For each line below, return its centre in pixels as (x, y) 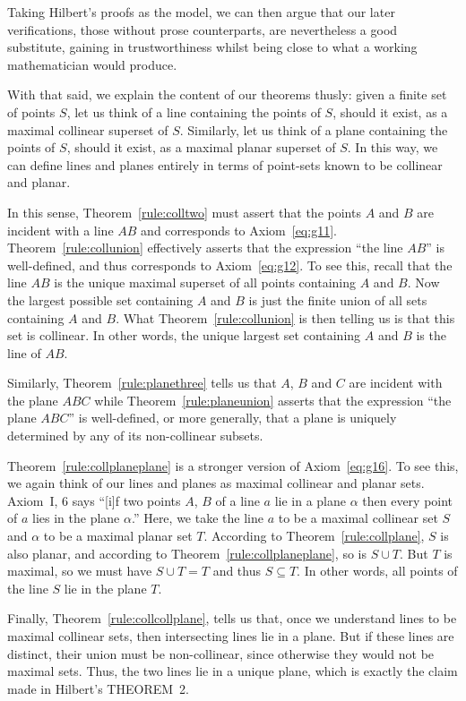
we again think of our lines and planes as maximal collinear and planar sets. (216, 483)
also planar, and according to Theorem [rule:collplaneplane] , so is (187, 553)
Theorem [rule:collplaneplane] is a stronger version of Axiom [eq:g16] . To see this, (233, 465)
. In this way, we (393, 147)
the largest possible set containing (100, 299)
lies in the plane (76, 518)
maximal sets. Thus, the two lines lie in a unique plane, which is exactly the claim (233, 671)
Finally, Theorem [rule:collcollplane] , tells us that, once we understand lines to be (232, 618)
